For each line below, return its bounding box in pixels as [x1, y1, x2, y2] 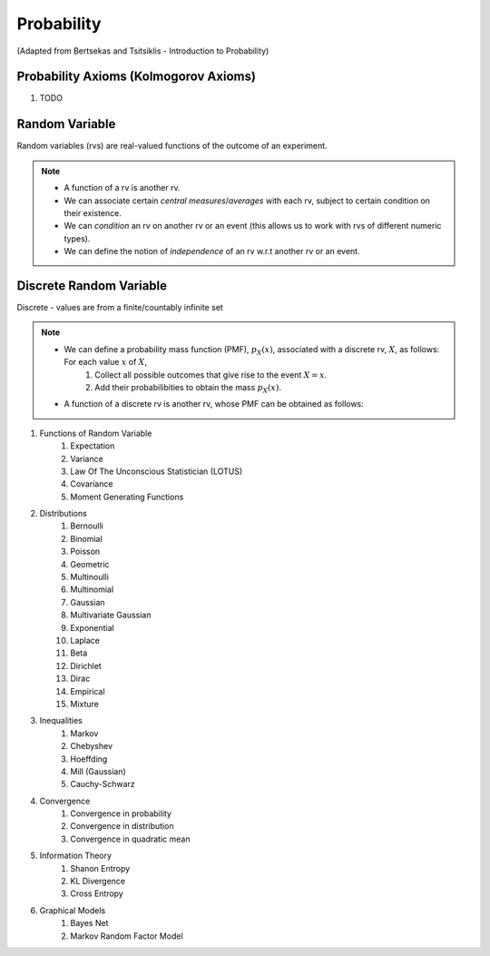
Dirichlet [70, 660, 102, 671]
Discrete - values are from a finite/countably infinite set [16, 302, 224, 312]
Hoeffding [70, 754, 108, 764]
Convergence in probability [70, 808, 172, 819]
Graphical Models [39, 904, 106, 916]
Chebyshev [70, 741, 113, 752]
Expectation [70, 440, 115, 451]
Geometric [70, 558, 110, 569]
